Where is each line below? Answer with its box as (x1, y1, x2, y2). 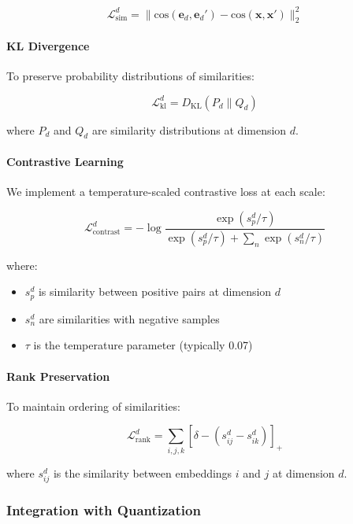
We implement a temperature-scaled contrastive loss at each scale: (6, 183, 325, 200)
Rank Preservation (6, 367, 110, 384)
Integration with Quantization (6, 500, 201, 519)
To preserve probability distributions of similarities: (6, 68, 255, 84)
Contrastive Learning (6, 153, 124, 170)
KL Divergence (6, 37, 90, 54)
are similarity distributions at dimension (91, 121, 287, 138)
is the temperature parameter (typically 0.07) (33, 337, 253, 353)
